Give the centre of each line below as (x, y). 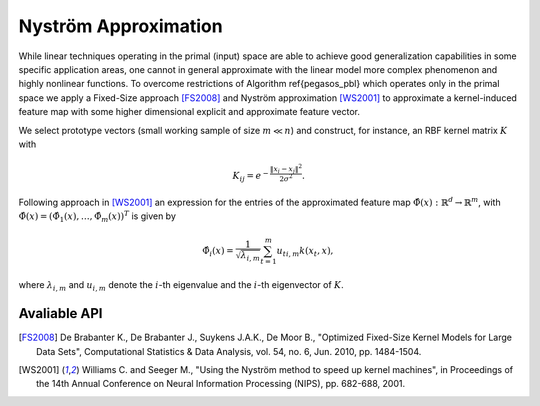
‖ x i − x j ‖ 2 (286, 169)
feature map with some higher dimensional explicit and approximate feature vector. (189, 112)
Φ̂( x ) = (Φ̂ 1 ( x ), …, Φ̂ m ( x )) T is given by (97, 217)
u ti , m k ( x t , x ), (305, 252)
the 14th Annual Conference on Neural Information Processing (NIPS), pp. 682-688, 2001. (220, 384)
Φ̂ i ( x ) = (217, 252)
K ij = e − (250, 176)
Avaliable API (60, 313)
